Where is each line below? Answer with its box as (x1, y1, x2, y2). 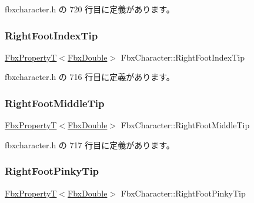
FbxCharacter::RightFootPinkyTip (121, 187, 246, 199)
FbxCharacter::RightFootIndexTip (121, 51, 245, 63)
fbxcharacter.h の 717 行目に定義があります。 (5, 138, 175, 151)
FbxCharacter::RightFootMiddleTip (121, 119, 250, 131)
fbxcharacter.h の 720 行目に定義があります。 (5, 3, 175, 15)
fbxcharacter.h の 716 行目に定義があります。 (5, 71, 175, 83)
